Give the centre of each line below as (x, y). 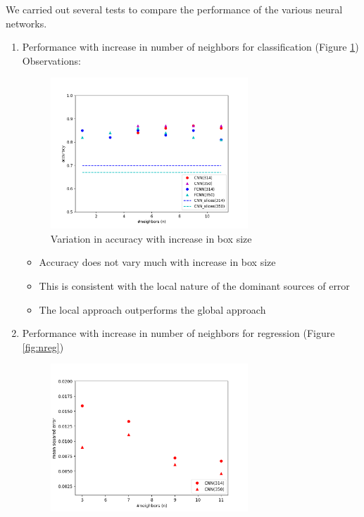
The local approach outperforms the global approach (152, 309)
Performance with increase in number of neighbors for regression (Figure (178, 333)
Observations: (51, 60)
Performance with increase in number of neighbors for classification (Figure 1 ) (190, 47)
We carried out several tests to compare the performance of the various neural (174, 9)
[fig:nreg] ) (43, 346)
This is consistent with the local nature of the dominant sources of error (194, 285)
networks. (26, 23)
